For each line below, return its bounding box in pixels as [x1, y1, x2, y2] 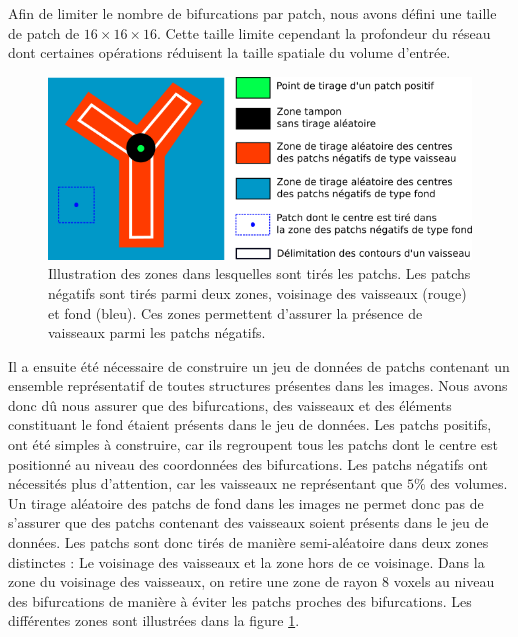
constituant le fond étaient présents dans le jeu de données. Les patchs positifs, [8, 414, 492, 435]
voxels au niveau [393, 571, 495, 592]
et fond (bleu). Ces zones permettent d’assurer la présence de [48, 302, 423, 323]
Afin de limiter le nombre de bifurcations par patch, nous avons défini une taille [8, 3, 497, 23]
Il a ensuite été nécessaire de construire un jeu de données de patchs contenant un [8, 355, 510, 376]
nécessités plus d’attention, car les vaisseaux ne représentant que [8, 473, 403, 494]
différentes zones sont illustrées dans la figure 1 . [8, 610, 300, 631]
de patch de [8, 22, 80, 43]
